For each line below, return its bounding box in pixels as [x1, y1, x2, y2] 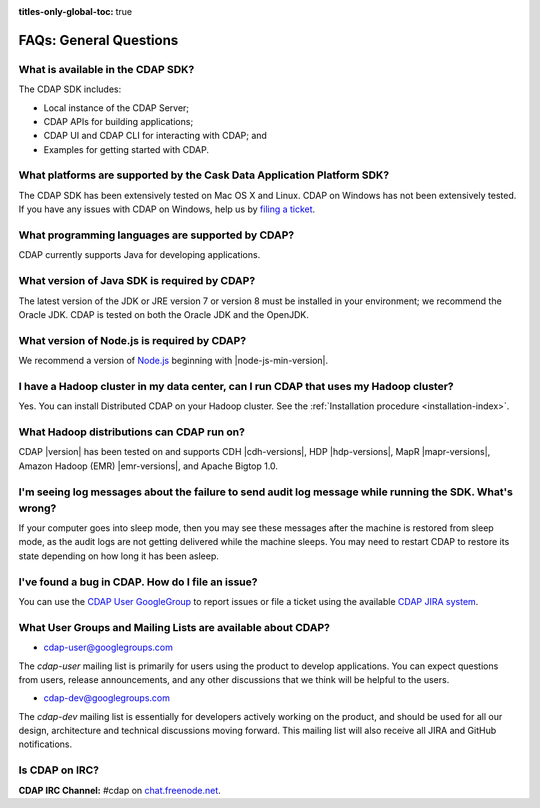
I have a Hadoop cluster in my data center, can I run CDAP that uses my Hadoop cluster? [18, 379, 454, 393]
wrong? [18, 501, 57, 515]
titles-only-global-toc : [18, 6, 114, 17]
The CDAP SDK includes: [18, 83, 122, 95]
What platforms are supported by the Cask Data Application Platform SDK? [18, 168, 390, 182]
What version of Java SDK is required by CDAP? [18, 274, 256, 288]
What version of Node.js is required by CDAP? [18, 333, 247, 347]
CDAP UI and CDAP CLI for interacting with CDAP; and [43, 130, 267, 142]
